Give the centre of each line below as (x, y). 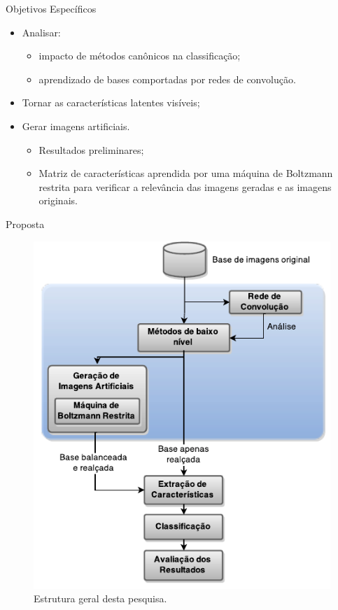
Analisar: (41, 32)
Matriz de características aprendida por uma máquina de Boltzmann (186, 173)
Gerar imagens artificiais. (76, 126)
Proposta (25, 224)
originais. (58, 200)
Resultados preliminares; (91, 149)
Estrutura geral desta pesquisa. (100, 598)
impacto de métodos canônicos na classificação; (140, 56)
